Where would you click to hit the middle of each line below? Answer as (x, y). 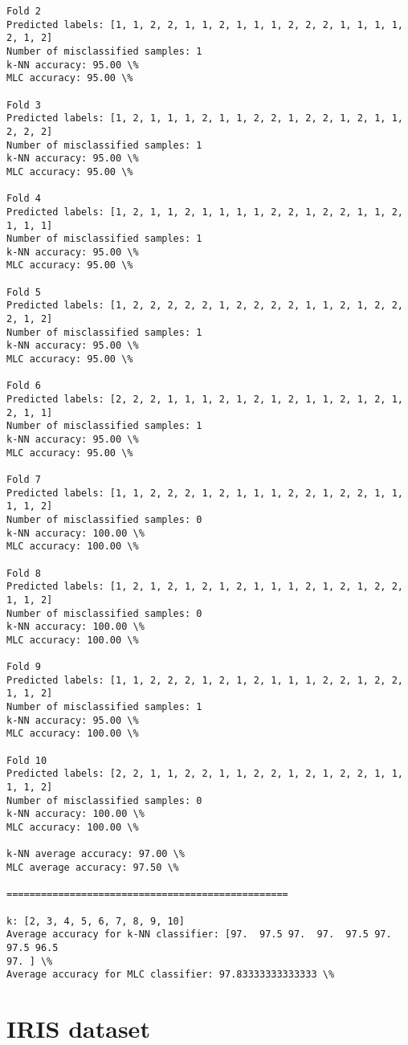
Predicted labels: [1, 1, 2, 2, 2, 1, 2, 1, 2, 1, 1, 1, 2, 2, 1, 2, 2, (205, 680)
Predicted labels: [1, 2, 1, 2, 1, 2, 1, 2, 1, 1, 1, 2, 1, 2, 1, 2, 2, (205, 587)
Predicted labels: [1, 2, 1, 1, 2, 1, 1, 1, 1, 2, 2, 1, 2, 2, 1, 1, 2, (205, 212)
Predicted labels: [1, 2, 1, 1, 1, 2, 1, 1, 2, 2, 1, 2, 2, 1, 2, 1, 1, (205, 118)
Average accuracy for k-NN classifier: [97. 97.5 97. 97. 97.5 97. (199, 935)
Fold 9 (24, 667)
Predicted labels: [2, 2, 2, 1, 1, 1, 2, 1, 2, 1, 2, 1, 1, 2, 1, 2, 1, (205, 400)
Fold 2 (24, 11)
